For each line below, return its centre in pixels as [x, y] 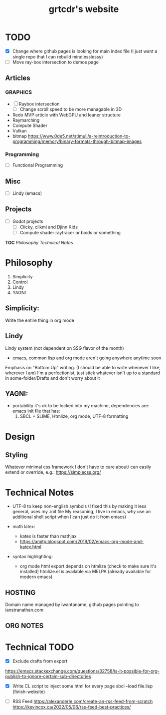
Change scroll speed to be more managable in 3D [71, 109]
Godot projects [28, 221]
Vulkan [19, 130]
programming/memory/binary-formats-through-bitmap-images [77, 141]
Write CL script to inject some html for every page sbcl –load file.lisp [83, 686]
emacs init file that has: [36, 411]
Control [20, 282]
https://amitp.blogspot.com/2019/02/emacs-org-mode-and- [82, 542]
